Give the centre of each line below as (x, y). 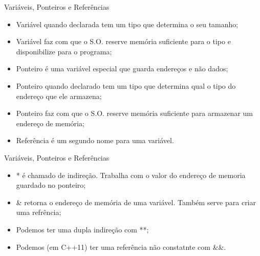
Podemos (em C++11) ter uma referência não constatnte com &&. (121, 247)
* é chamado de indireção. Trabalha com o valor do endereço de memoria (131, 175)
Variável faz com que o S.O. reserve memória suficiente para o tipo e (123, 41)
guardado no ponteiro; (51, 185)
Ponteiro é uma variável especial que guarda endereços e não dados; (122, 68)
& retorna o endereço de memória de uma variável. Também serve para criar (136, 202)
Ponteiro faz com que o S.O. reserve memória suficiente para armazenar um (134, 113)
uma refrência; (39, 212)
